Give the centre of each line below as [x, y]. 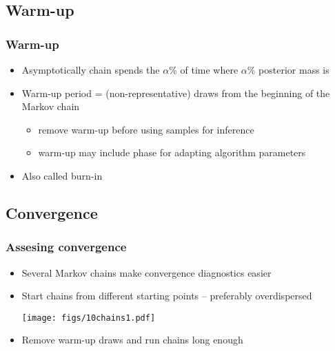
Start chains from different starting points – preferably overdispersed [167, 296]
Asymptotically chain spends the [91, 70]
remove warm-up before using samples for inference [146, 129]
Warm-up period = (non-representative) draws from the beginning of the [176, 93]
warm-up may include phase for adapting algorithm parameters [172, 152]
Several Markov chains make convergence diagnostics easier [146, 272]
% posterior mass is [288, 70]
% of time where [204, 70]
